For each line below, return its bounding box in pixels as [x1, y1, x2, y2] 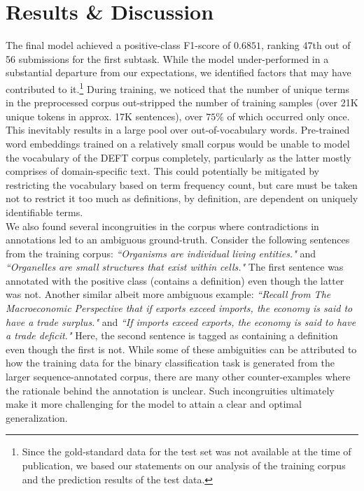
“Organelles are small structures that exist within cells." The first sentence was [6, 259, 344, 274]
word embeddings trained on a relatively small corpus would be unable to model [6, 136, 350, 150]
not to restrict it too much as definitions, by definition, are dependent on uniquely [6, 191, 358, 206]
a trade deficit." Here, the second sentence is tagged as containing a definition [6, 328, 338, 343]
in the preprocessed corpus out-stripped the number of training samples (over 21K [6, 95, 358, 110]
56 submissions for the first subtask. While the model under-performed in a [6, 51, 329, 66]
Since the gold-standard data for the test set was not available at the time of [22, 444, 351, 459]
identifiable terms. [6, 204, 83, 219]
